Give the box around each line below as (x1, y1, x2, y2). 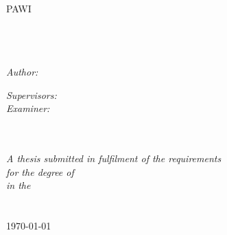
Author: (6, 64, 38, 78)
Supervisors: (6, 87, 57, 102)
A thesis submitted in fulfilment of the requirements (6, 150, 222, 165)
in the (6, 178, 31, 192)
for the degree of (6, 164, 74, 179)
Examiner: (6, 101, 50, 115)
